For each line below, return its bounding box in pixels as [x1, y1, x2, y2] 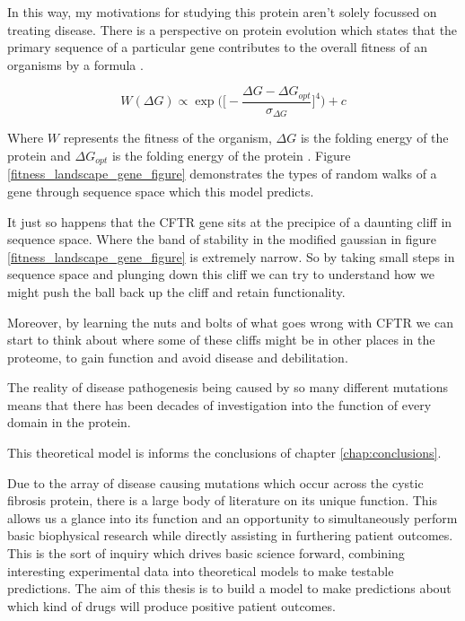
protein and [7, 145, 71, 164]
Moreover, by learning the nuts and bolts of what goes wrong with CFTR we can [7, 312, 453, 331]
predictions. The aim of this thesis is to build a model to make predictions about [7, 579, 452, 598]
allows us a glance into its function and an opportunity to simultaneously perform [7, 508, 458, 527]
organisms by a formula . [7, 55, 144, 74]
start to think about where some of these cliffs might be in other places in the [7, 330, 435, 349]
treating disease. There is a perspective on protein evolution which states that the [7, 20, 458, 39]
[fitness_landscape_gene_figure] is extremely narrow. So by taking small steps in [7, 247, 455, 266]
